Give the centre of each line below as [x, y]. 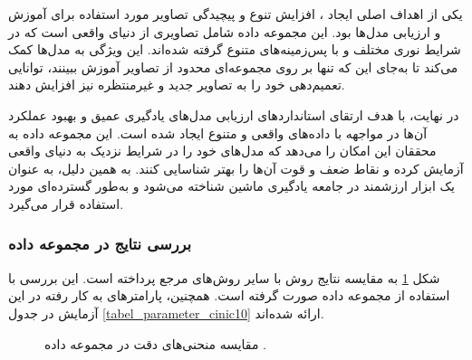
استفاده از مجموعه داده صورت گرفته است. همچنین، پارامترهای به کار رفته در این [229, 295]
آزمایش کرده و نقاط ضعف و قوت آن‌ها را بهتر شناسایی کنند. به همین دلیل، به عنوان [236, 168]
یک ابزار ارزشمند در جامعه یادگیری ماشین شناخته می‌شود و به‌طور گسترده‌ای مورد [231, 186]
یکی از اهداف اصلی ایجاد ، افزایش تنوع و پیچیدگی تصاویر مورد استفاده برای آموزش [236, 14]
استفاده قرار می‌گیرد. [66, 203]
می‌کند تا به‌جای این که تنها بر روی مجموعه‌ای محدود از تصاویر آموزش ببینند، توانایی [233, 66]
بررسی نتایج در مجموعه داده [100, 244]
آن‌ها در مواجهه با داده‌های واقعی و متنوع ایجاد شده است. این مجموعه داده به [218, 133]
